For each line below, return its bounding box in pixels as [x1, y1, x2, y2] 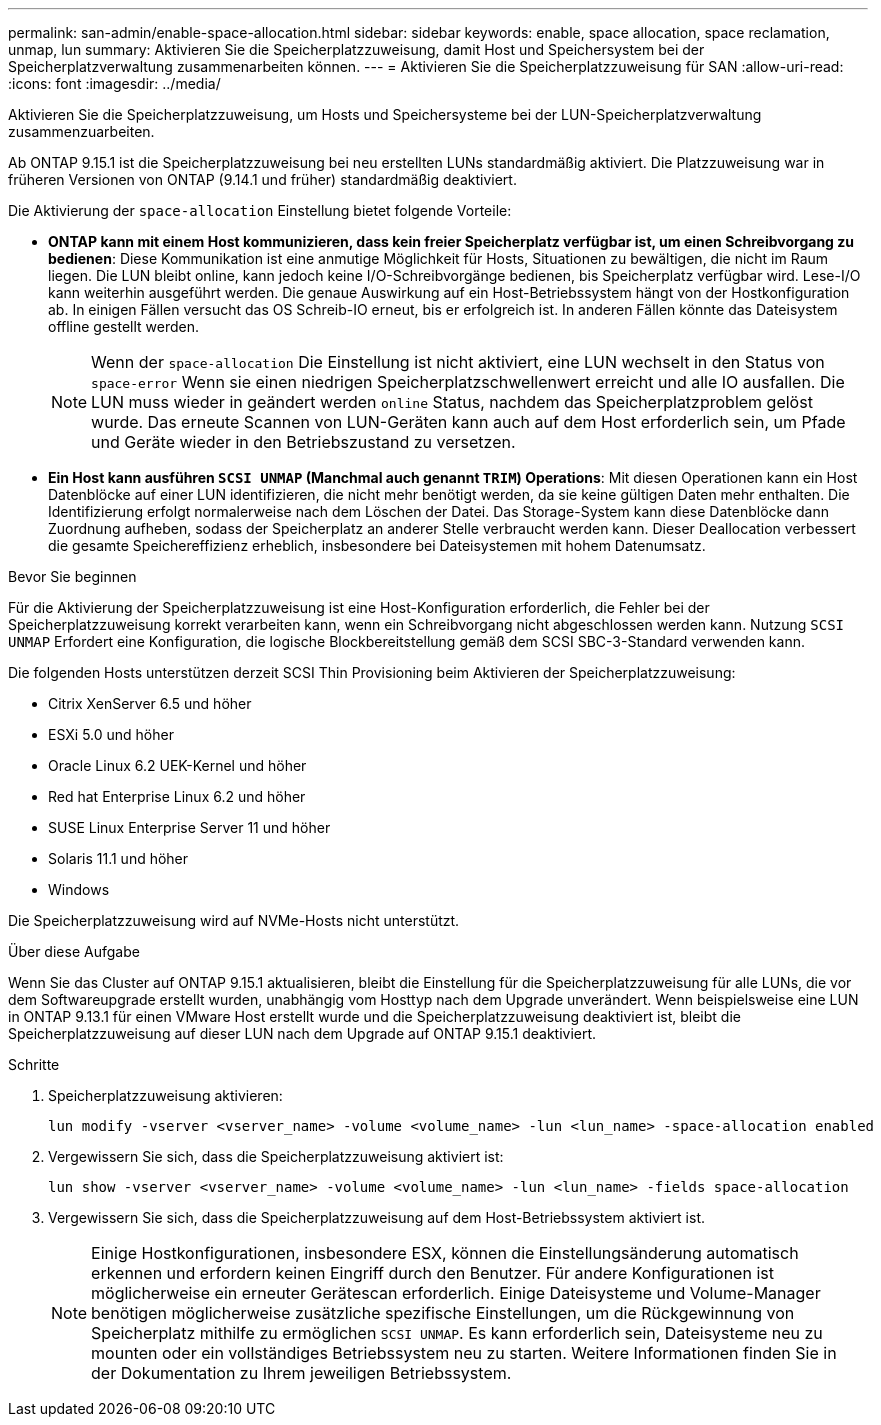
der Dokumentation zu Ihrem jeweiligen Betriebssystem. [91, 1363, 512, 1383]
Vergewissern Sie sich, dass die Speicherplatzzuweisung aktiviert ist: [48, 1148, 504, 1165]
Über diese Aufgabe [8, 943, 140, 960]
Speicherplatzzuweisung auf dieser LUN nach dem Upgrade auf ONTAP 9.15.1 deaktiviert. [8, 1025, 597, 1042]
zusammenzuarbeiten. [8, 123, 155, 140]
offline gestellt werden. [48, 318, 200, 335]
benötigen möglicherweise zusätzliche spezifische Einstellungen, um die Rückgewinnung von [91, 1303, 795, 1323]
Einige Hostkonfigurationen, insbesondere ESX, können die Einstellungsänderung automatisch [91, 1243, 799, 1263]
